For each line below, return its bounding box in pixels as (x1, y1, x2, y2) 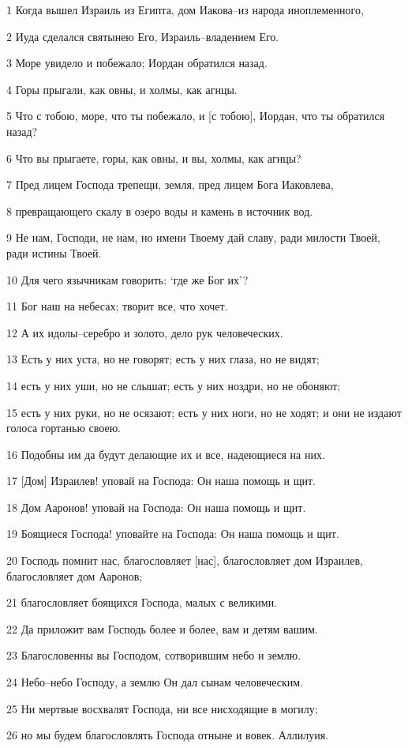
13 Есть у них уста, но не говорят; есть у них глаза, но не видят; (6, 351, 320, 367)
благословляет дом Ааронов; (6, 567, 143, 584)
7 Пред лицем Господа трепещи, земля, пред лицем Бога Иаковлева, (6, 176, 334, 193)
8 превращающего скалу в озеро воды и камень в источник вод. (6, 202, 313, 219)
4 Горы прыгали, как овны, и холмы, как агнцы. (6, 81, 238, 97)
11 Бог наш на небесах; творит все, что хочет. (6, 298, 228, 314)
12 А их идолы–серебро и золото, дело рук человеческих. (6, 324, 283, 340)
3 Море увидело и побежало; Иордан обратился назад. (6, 55, 268, 71)
